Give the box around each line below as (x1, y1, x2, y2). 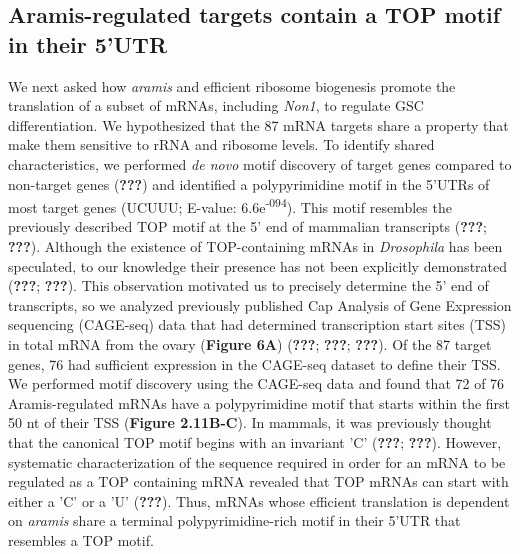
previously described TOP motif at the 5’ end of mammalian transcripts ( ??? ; (8, 216, 487, 237)
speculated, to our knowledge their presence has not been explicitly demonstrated (8, 255, 508, 276)
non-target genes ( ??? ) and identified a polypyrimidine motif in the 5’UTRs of (8, 173, 490, 194)
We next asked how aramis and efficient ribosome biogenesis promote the (8, 75, 456, 96)
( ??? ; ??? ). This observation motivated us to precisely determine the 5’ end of (8, 275, 489, 296)
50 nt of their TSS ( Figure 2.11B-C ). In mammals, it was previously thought (8, 412, 492, 433)
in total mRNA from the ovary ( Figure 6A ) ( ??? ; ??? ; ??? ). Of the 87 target (8, 333, 492, 354)
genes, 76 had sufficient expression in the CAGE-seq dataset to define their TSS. (8, 353, 501, 374)
